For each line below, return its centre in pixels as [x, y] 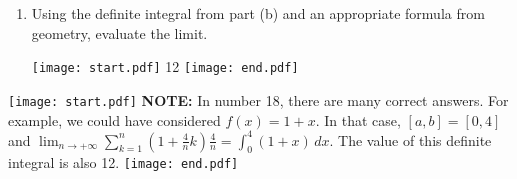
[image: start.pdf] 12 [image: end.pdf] [165, 66]
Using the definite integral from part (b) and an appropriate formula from [258, 13]
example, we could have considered [114, 119]
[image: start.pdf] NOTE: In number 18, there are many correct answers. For [258, 99]
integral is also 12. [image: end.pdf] [123, 162]
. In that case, [358, 119]
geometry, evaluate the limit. [119, 32]
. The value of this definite [410, 139]
